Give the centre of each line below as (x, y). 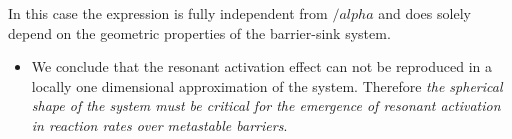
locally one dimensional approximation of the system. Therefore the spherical (267, 85)
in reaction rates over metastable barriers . (159, 124)
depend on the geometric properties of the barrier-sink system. (199, 32)
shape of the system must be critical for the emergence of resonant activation (266, 105)
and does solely (424, 13)
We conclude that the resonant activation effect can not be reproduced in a (262, 66)
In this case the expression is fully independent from (168, 13)
